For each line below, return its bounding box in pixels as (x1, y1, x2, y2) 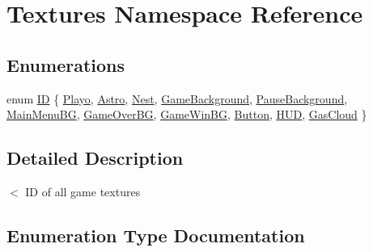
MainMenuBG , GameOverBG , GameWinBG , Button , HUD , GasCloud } (6, 106, 367, 123)
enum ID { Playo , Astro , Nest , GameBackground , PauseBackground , (6, 90, 348, 107)
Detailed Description (6, 145, 184, 170)
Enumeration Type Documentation (6, 222, 305, 247)
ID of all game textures (25, 183, 141, 199)
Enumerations (6, 52, 125, 77)
